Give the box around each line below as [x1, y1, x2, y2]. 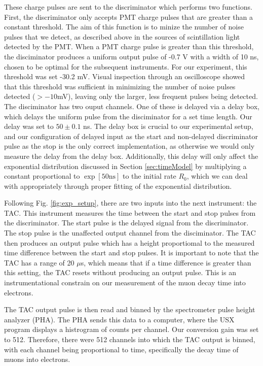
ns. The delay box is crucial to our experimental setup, [83, 121, 253, 131]
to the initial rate [122, 171, 176, 181]
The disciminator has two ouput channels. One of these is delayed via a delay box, [4, 101, 260, 111]
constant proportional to [4, 171, 80, 181]
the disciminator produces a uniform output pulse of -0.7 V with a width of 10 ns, [4, 51, 259, 61]
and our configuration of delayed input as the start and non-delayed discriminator [4, 130, 258, 141]
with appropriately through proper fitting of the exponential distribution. [4, 180, 232, 191]
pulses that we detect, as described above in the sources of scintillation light [4, 31, 240, 42]
